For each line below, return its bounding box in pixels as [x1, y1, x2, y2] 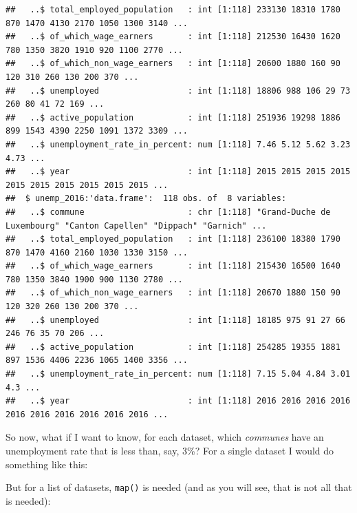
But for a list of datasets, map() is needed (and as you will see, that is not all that [6, 480, 352, 494]
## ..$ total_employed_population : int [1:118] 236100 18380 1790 [6, 234, 340, 244]
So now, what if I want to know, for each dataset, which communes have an [6, 430, 324, 444]
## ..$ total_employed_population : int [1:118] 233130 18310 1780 [6, 5, 340, 14]
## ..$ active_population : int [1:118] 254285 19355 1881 [6, 342, 340, 352]
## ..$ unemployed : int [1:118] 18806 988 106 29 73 [6, 85, 351, 96]
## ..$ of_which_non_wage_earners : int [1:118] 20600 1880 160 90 [6, 59, 340, 69]
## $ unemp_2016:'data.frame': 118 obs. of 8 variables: [6, 193, 287, 204]
